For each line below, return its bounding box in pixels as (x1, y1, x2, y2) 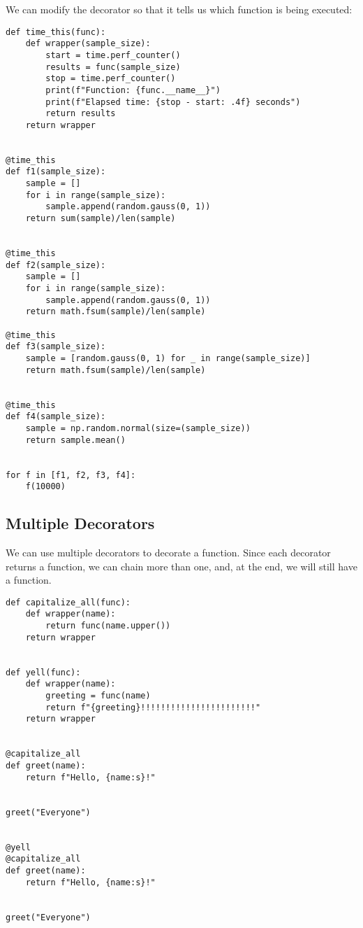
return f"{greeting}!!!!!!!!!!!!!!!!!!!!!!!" (45, 702, 261, 712)
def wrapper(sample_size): (25, 38, 151, 49)
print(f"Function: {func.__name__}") (45, 85, 221, 95)
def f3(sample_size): (6, 342, 106, 352)
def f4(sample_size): (6, 412, 106, 422)
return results (45, 108, 116, 119)
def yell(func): (6, 667, 81, 677)
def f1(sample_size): (6, 167, 106, 177)
